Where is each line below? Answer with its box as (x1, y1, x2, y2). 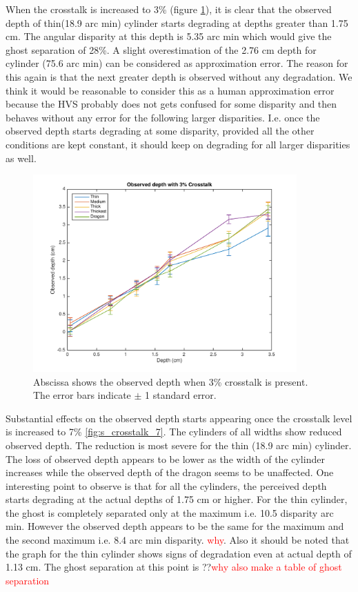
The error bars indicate (33, 388, 131, 402)
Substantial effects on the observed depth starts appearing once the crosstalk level (6, 411, 352, 425)
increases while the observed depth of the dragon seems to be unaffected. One (6, 465, 334, 480)
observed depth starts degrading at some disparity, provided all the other (6, 124, 315, 138)
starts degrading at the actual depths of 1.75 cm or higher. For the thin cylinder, (6, 492, 348, 506)
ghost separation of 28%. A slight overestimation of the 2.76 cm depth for (6, 42, 317, 57)
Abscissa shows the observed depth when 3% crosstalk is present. (33, 374, 308, 388)
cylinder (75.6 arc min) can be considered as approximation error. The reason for (6, 56, 348, 70)
